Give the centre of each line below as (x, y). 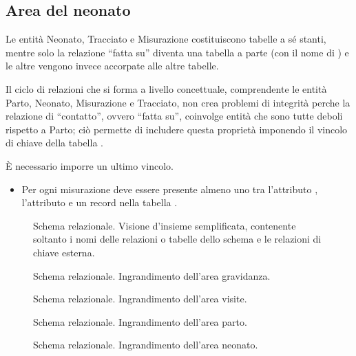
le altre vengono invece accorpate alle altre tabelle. (112, 66)
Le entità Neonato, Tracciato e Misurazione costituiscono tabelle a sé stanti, (166, 39)
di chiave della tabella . (54, 143)
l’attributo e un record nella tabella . (100, 202)
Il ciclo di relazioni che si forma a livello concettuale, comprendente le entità (166, 88)
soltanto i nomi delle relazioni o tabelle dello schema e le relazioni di (177, 239)
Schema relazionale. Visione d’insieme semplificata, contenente (165, 225)
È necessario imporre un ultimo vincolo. (90, 165)
